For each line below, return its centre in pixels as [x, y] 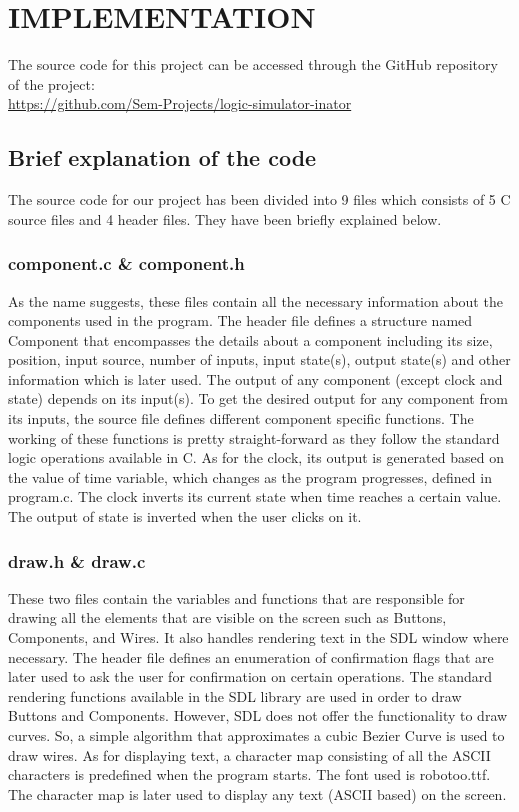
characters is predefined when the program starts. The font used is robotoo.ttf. [249, 774]
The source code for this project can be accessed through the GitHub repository [253, 64]
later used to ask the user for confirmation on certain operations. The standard [250, 676]
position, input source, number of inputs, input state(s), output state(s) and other [259, 359]
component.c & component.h [126, 263]
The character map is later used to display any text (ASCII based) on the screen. [257, 793]
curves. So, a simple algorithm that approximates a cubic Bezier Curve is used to [256, 735]
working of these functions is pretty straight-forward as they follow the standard [254, 437]
